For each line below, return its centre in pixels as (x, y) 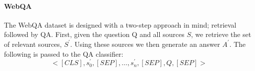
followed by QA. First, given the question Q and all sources (94, 34)
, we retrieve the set (221, 34)
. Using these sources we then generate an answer (145, 44)
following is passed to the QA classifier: (64, 53)
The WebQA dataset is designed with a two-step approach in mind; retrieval (120, 24)
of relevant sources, (33, 44)
